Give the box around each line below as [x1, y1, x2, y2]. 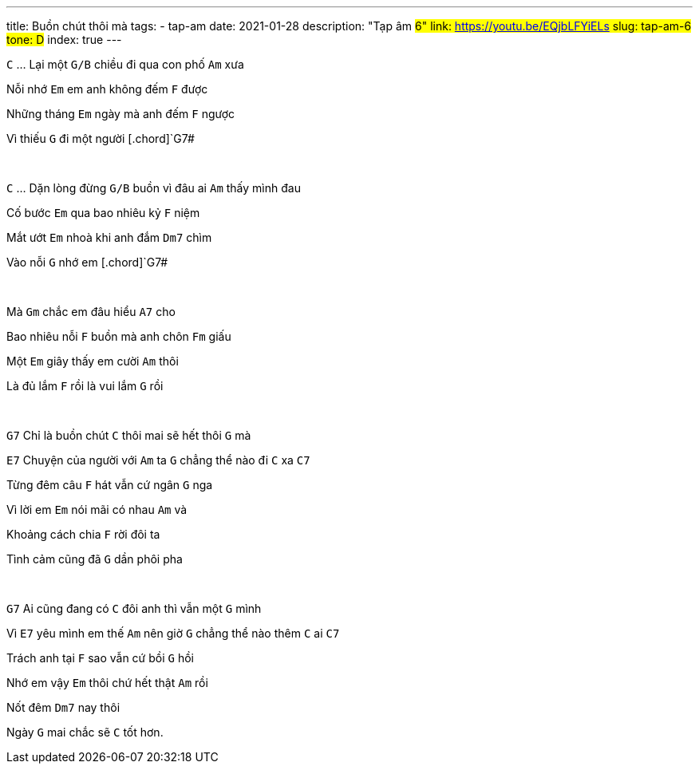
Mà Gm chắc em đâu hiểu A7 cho [6, 305, 176, 318]
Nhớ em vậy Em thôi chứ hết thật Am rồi [6, 676, 208, 689]
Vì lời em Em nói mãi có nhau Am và [6, 503, 188, 516]
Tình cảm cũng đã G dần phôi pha [6, 552, 183, 566]
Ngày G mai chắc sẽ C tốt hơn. [6, 725, 164, 739]
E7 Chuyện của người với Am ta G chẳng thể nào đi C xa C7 [6, 453, 310, 467]
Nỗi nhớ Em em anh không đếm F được [6, 82, 208, 96]
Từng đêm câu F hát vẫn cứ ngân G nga [6, 478, 213, 492]
